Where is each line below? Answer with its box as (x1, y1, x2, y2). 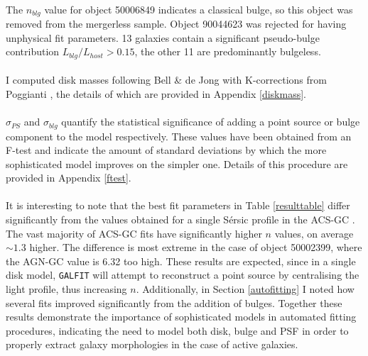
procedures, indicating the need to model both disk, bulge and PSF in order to (6, 323, 349, 338)
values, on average (274, 226, 354, 240)
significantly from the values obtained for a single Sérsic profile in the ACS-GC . (6, 212, 355, 227)
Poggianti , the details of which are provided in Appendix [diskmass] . (6, 86, 306, 101)
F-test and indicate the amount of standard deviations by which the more (6, 143, 327, 157)
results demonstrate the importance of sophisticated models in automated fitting (6, 309, 357, 324)
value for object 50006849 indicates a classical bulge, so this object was (44, 1, 353, 16)
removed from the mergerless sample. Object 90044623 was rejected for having (6, 16, 347, 31)
